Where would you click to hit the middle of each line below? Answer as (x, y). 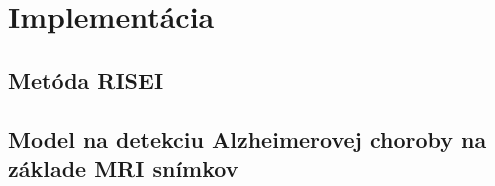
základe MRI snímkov (123, 167)
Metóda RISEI (86, 79)
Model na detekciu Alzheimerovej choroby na (247, 138)
